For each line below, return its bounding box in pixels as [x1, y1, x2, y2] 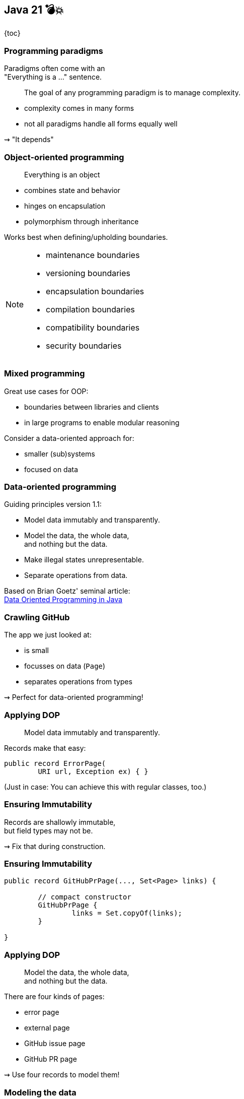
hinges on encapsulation [24, 201, 106, 210]
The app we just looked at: [4, 630, 92, 639]
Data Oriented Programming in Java [4, 595, 123, 604]
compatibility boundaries [46, 322, 140, 333]
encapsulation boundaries [46, 286, 144, 296]
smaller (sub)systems [24, 449, 95, 458]
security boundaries [46, 340, 122, 351]
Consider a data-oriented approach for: [4, 433, 134, 442]
